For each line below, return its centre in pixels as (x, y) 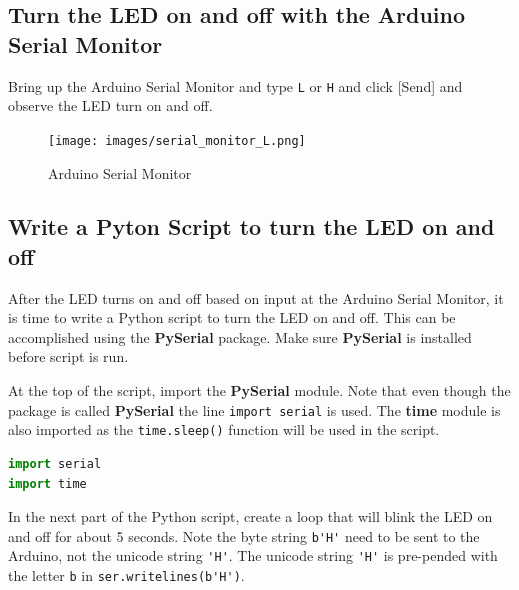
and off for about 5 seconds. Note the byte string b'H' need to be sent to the (244, 535)
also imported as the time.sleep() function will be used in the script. (224, 429)
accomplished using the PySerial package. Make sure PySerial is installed (240, 336)
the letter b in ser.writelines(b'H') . (126, 575)
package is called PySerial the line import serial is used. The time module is (254, 409)
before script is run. (68, 356)
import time (47, 483)
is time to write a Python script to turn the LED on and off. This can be (232, 317)
